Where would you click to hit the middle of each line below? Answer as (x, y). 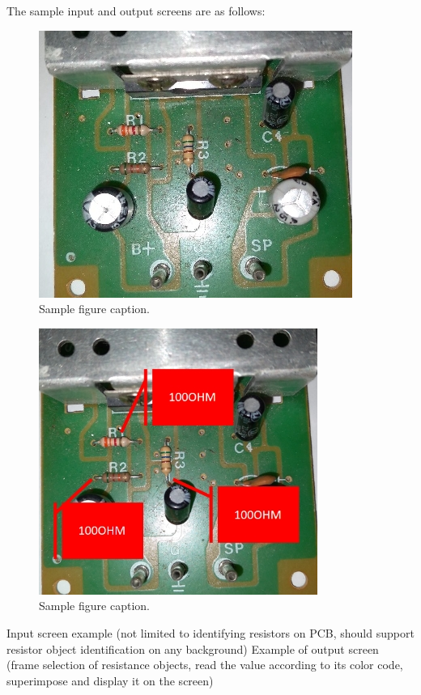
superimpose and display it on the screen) (110, 680)
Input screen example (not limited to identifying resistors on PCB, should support (210, 632)
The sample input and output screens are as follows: (136, 11)
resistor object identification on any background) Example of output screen (193, 648)
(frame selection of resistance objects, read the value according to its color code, (205, 665)
